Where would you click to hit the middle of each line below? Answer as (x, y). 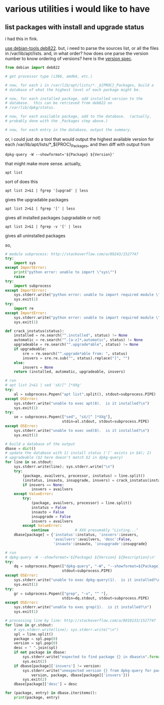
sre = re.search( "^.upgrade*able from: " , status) (75, 353)
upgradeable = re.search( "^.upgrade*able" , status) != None (76, 345)
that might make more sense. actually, (43, 163)
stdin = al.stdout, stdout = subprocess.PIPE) (106, 422)
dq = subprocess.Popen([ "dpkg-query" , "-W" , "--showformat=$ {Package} (87, 566)
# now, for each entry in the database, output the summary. (69, 130)
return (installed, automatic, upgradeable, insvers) (70, 372)
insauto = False (48, 512)
